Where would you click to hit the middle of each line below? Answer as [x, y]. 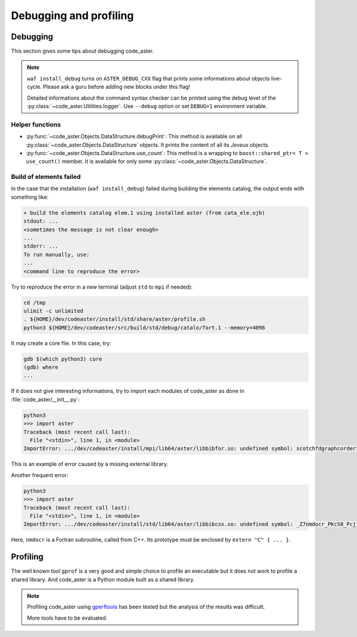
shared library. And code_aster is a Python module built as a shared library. [103, 579]
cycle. [34, 87]
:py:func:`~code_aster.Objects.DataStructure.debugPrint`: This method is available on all [134, 137]
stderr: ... [41, 246]
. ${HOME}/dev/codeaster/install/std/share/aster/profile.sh [115, 319]
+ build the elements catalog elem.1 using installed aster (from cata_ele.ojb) [144, 213]
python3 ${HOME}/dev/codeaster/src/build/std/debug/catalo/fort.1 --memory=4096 [144, 327]
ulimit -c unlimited [53, 311]
